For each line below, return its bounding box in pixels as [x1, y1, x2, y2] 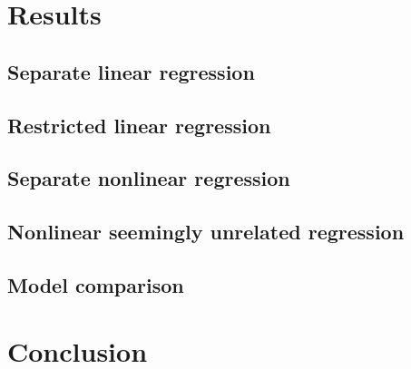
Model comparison [7, 270, 184, 298]
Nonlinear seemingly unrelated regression [7, 218, 405, 246]
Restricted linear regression [7, 111, 271, 139]
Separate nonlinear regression [7, 164, 290, 192]
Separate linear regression [7, 57, 255, 85]
